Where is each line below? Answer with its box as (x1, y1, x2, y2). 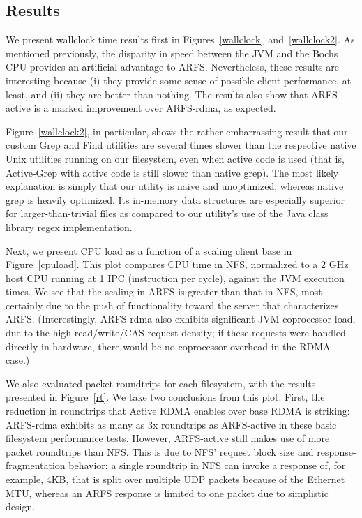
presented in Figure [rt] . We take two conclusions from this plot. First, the (6, 390, 325, 404)
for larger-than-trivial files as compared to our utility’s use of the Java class (6, 206, 329, 221)
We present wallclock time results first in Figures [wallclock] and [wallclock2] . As (6, 32, 355, 47)
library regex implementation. (6, 219, 133, 234)
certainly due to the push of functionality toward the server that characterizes (6, 297, 339, 312)
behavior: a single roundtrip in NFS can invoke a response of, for (68, 458, 346, 473)
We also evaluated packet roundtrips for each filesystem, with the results (6, 376, 316, 390)
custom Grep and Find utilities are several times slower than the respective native (6, 138, 356, 152)
